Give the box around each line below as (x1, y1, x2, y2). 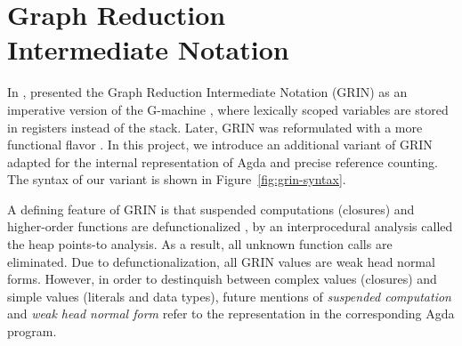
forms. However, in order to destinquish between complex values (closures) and (7, 270, 437, 288)
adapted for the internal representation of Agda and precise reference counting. (7, 152, 438, 171)
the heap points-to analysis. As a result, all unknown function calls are (7, 235, 393, 253)
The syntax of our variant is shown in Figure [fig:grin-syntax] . (7, 170, 346, 189)
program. (7, 322, 57, 341)
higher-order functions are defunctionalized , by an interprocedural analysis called (7, 217, 453, 236)
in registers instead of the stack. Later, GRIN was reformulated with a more (7, 117, 423, 136)
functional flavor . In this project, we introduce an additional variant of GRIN (7, 135, 433, 154)
